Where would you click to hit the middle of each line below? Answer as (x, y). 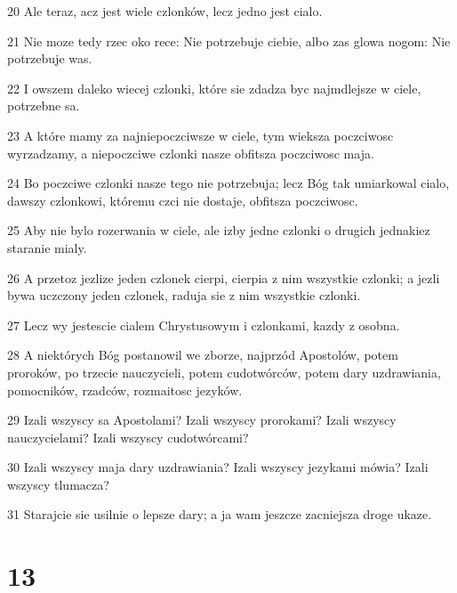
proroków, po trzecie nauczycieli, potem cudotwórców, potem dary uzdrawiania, (224, 372)
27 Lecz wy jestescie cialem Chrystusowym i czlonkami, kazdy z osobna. (204, 325)
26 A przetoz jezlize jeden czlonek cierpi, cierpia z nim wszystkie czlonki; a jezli (224, 277)
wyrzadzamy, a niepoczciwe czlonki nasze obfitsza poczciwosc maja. (191, 153)
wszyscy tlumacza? (58, 484)
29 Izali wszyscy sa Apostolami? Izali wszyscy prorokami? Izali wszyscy (202, 420)
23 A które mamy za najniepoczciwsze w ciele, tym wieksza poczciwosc (200, 135)
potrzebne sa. (44, 106)
